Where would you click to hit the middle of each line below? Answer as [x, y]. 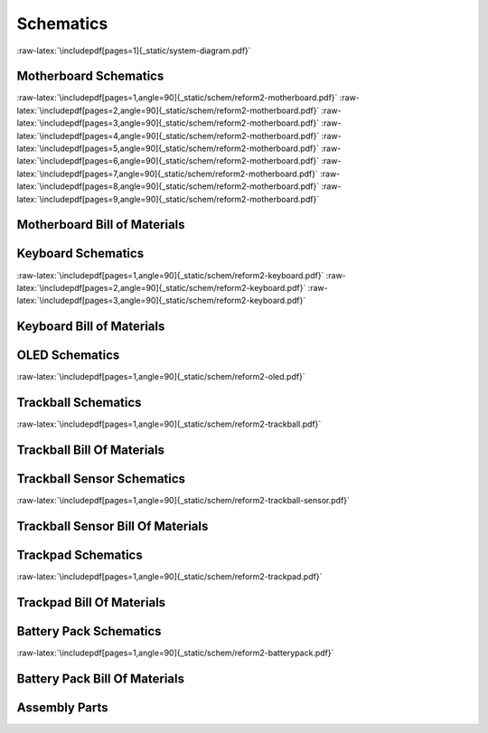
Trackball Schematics [79, 403]
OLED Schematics [68, 356]
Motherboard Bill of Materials [101, 225]
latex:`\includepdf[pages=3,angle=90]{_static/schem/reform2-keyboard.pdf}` [161, 301]
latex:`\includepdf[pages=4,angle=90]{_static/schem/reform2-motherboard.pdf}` [168, 136]
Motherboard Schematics [90, 76]
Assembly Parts [62, 707]
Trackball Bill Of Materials [90, 450]
